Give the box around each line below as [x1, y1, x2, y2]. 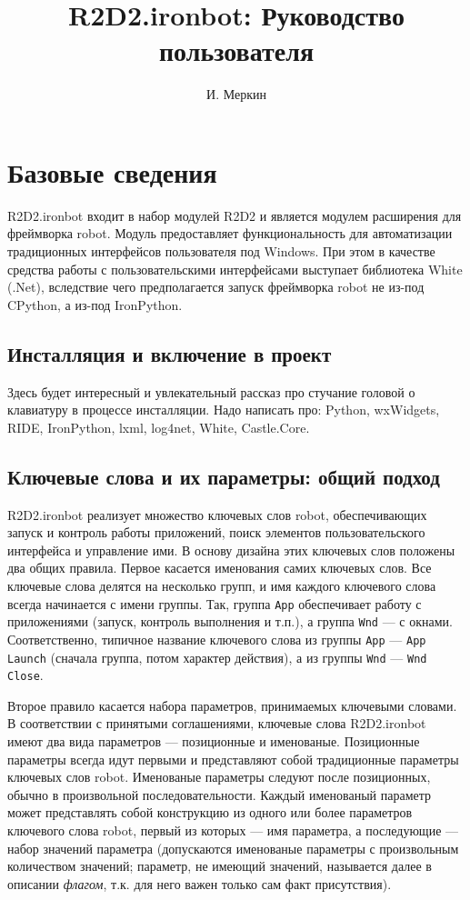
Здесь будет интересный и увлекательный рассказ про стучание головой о [7, 382, 415, 401]
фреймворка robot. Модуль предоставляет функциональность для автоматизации [7, 224, 453, 243]
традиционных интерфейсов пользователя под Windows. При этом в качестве [7, 242, 435, 261]
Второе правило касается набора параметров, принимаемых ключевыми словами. [7, 695, 457, 715]
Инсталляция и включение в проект [7, 339, 332, 367]
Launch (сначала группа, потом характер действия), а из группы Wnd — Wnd [7, 647, 427, 666]
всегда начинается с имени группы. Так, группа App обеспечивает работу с [7, 594, 422, 613]
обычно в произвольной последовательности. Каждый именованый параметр [7, 785, 432, 804]
